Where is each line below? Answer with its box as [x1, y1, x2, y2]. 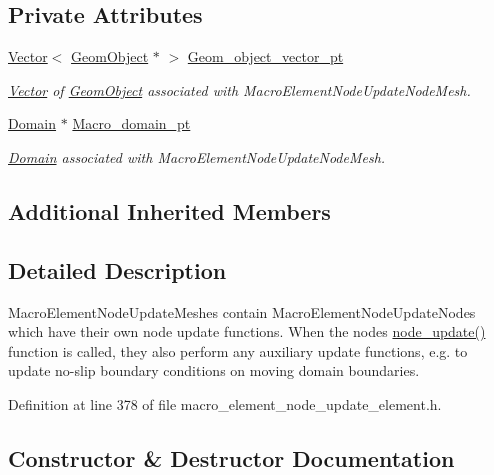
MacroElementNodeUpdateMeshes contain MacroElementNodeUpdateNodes [8, 301, 476, 322]
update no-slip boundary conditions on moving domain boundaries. [8, 360, 420, 381]
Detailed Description [8, 254, 227, 285]
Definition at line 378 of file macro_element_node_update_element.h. [8, 393, 442, 414]
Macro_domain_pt [72, 113, 191, 134]
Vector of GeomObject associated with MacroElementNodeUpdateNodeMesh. [8, 79, 471, 100]
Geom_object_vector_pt [187, 46, 344, 67]
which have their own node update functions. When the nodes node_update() [8, 321, 486, 342]
